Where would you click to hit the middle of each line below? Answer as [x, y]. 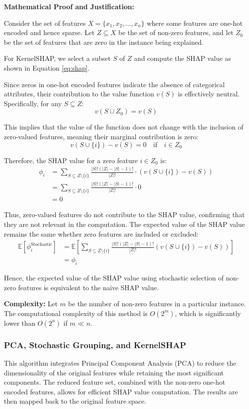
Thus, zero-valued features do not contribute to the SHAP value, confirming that [124, 214]
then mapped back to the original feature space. [75, 401]
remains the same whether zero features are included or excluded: [101, 233]
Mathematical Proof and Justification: [69, 6]
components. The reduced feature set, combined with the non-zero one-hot [115, 382]
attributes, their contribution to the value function [79, 94]
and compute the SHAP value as [183, 58]
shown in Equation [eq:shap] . [47, 67]
